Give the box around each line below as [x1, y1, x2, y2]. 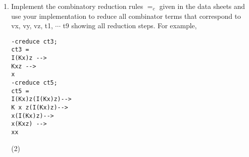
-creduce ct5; [11, 79, 57, 87]
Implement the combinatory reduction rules [11, 1, 143, 11]
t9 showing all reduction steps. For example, [63, 20, 197, 31]
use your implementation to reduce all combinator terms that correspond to [11, 10, 241, 21]
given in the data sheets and [159, 1, 245, 11]
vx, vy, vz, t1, [11, 20, 53, 31]
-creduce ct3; [11, 38, 57, 45]
